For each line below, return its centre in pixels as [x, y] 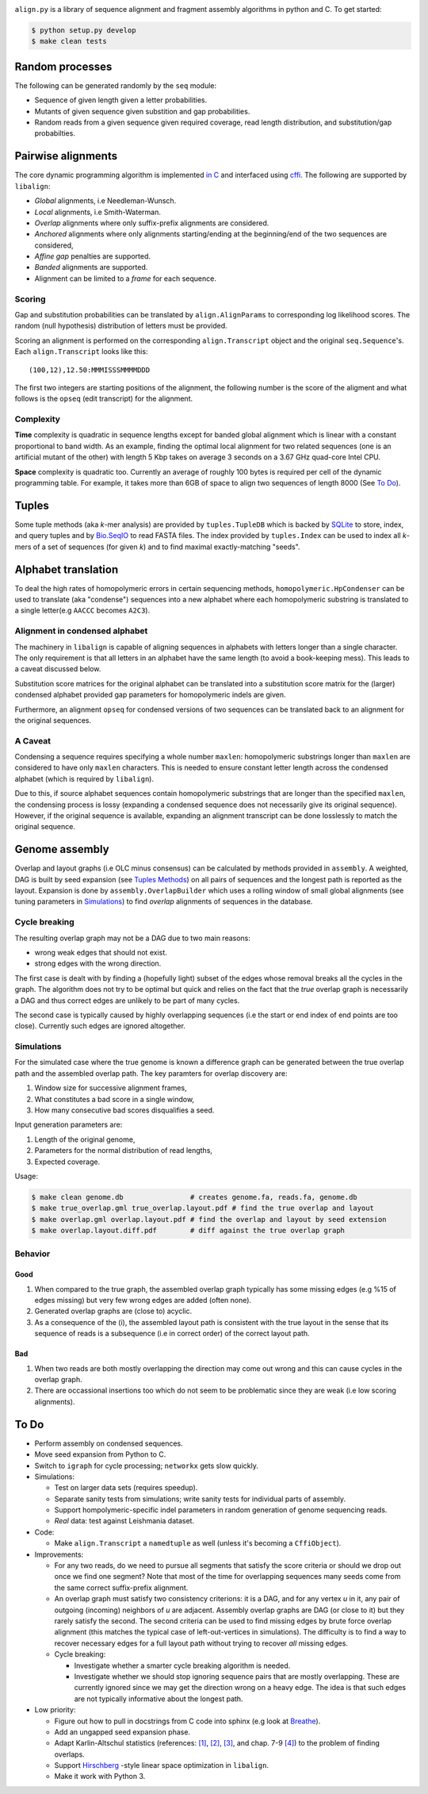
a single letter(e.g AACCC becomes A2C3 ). [82, 610]
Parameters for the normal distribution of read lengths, [124, 1151]
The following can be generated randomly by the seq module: [116, 85]
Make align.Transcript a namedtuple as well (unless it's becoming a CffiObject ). [198, 1543]
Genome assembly [62, 849]
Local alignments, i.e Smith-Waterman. [98, 212]
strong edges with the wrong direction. [98, 963]
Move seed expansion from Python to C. [100, 1454]
